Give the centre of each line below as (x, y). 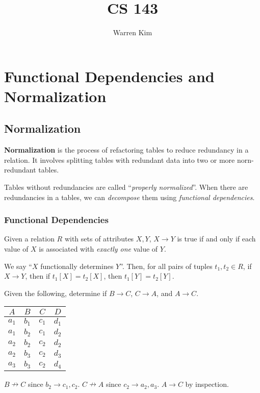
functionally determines (77, 266)
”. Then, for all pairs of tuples (166, 266)
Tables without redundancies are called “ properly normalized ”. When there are (126, 187)
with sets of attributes (99, 239)
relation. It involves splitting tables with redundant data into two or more (120, 159)
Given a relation (29, 239)
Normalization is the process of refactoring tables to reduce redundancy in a (126, 150)
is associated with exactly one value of (98, 249)
